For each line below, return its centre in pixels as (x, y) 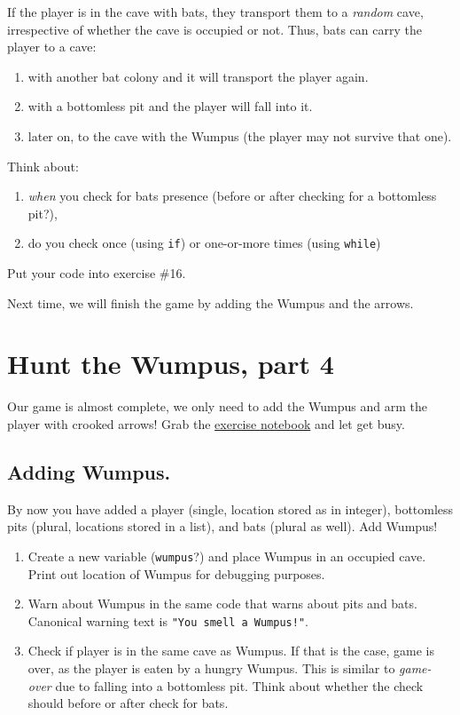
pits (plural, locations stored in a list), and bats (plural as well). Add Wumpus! (222, 526)
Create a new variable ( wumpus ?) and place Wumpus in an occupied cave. (227, 556)
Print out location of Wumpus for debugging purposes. (176, 573)
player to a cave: (52, 47)
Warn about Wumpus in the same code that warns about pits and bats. (222, 604)
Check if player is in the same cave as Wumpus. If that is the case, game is (231, 651)
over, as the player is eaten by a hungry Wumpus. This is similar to (211, 667)
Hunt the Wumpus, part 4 (171, 364)
